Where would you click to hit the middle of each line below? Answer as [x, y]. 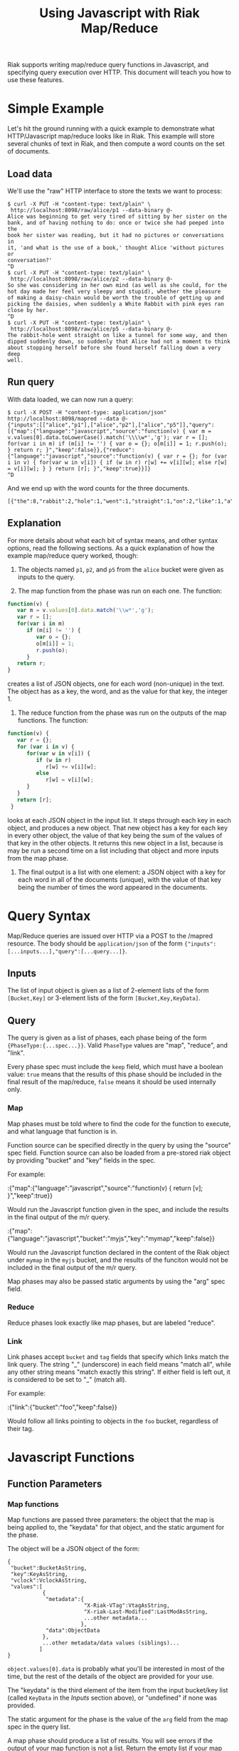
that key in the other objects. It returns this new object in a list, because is [116, 843]
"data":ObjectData [73, 1631]
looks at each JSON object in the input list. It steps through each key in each [119, 820]
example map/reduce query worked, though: [73, 556]
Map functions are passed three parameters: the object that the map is [111, 1520]
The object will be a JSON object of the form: [74, 1549]
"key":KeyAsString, [39, 1575]
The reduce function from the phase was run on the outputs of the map [122, 713]
